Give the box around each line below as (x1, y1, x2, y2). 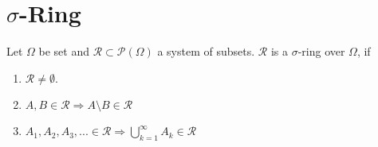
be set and (38, 43, 90, 60)
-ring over (297, 43, 345, 60)
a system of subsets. (157, 43, 255, 60)
